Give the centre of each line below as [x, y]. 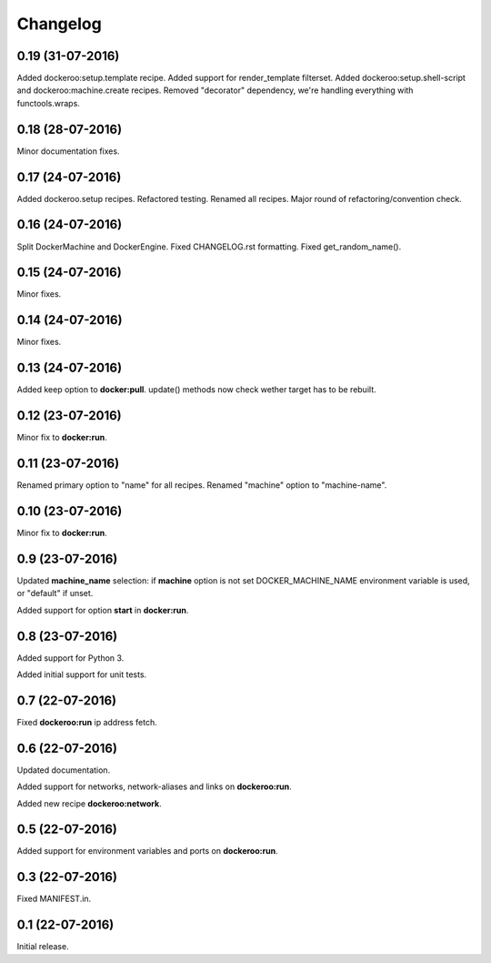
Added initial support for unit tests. [82, 674]
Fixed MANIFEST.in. [54, 899]
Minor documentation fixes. [68, 151]
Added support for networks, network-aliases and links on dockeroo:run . [155, 786]
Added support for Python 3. [70, 658]
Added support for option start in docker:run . [103, 610]
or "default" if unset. [55, 593]
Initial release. [43, 947]
